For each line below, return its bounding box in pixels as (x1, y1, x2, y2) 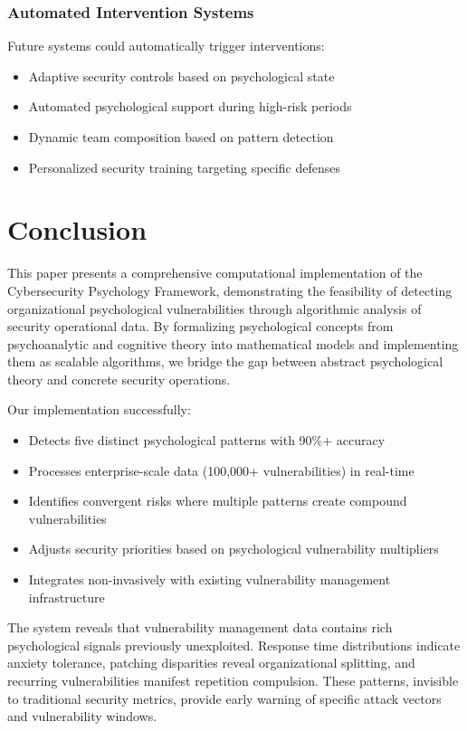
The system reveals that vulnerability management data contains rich (7, 618, 393, 637)
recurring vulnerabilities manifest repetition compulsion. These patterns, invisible (7, 671, 459, 689)
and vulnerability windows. (7, 707, 157, 726)
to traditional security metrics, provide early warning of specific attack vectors (7, 688, 442, 707)
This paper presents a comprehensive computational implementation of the (7, 263, 423, 282)
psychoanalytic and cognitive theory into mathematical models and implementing (7, 334, 459, 353)
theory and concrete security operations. (7, 369, 231, 388)
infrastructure (28, 587, 105, 606)
